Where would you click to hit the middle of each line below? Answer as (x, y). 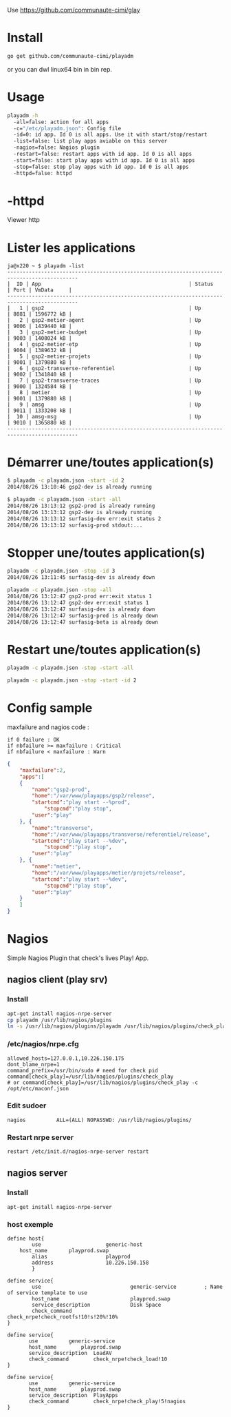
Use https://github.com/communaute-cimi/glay (74, 10)
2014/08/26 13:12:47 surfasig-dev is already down (81, 609)
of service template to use (47, 1293)
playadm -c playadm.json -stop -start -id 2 (72, 681)
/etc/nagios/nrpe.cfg (43, 1044)
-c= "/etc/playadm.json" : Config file (67, 128)
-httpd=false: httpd (43, 173)
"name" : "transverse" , (63, 828)
